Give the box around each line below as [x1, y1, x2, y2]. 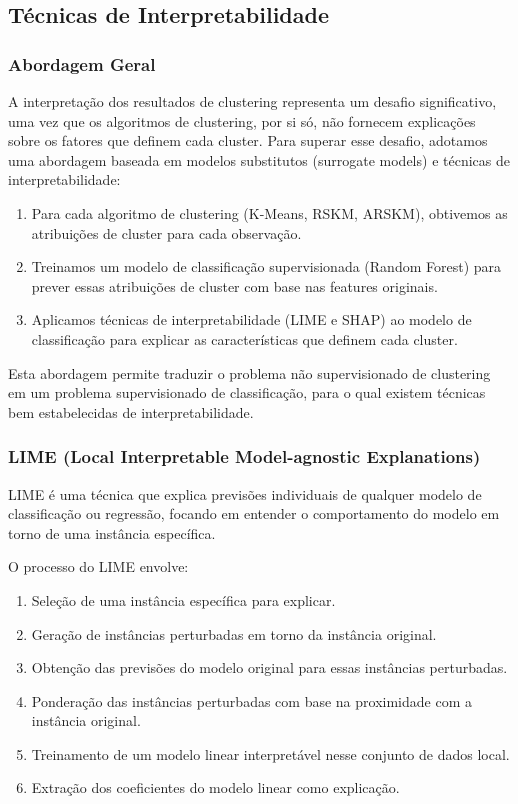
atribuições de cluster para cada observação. [31, 222, 302, 243]
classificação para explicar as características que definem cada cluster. [31, 328, 458, 349]
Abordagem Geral [8, 51, 156, 76]
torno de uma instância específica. [8, 522, 216, 543]
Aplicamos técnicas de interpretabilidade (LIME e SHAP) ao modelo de [31, 309, 472, 330]
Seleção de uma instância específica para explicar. [31, 589, 336, 610]
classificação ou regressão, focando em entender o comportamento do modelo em [8, 503, 500, 524]
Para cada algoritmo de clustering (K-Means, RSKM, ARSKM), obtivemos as [31, 202, 508, 223]
